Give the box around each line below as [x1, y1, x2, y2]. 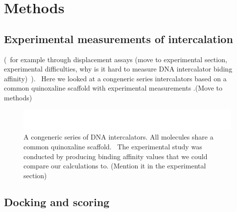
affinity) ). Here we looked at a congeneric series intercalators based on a [4, 73, 227, 83]
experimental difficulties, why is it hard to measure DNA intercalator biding [4, 64, 233, 74]
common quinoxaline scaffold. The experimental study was [24, 141, 202, 151]
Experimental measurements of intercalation [4, 31, 233, 46]
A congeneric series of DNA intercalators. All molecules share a [24, 132, 213, 142]
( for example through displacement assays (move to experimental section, [4, 54, 227, 64]
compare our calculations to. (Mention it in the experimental [24, 161, 206, 171]
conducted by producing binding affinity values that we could [24, 151, 208, 161]
